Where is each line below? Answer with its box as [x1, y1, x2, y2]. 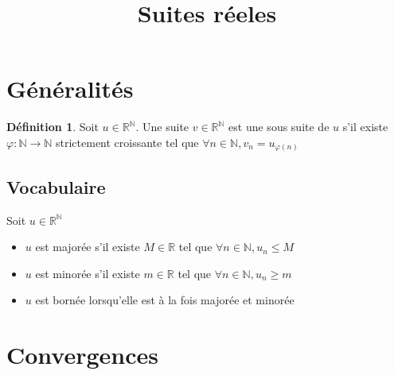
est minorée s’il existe [35, 265, 140, 281]
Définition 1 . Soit [6, 118, 99, 135]
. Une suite [135, 118, 189, 135]
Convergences [6, 338, 159, 371]
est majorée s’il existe [35, 238, 140, 255]
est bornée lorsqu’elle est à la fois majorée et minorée [35, 292, 295, 308]
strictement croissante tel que [56, 133, 199, 150]
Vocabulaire [6, 174, 106, 199]
